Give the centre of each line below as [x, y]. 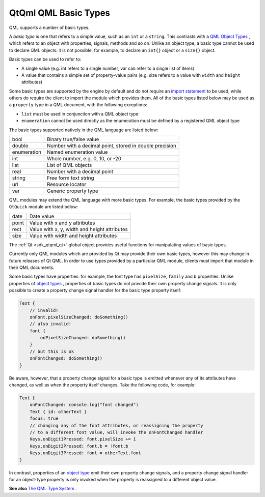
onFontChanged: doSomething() [66, 358]
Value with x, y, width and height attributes [79, 229]
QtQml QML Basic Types [60, 13]
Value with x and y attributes [62, 223]
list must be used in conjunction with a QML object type [80, 114]
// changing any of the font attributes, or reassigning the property [117, 425]
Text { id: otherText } [58, 411]
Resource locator [67, 184]
